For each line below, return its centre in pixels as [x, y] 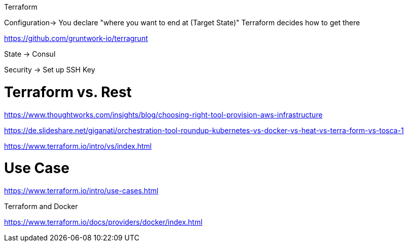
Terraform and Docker [41, 206]
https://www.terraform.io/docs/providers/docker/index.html [103, 222]
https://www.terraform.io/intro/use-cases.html [81, 191]
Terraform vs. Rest [68, 92]
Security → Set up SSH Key [50, 70]
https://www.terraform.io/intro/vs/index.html [78, 146]
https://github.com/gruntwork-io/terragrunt [76, 38]
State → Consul [30, 54]
